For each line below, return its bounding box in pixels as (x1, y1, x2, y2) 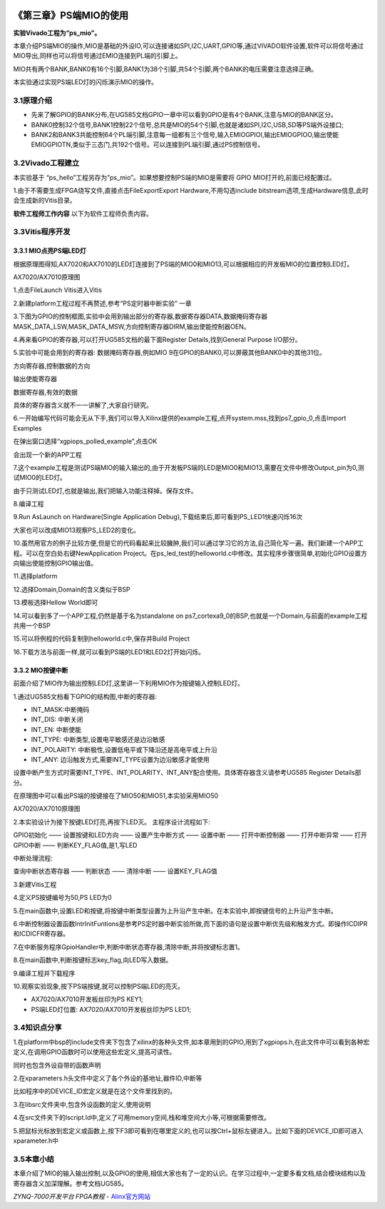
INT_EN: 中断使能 (31, 725, 82, 733)
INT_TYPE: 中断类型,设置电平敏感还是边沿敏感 (31, 736, 165, 744)
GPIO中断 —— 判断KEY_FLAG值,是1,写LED (13, 841, 138, 849)
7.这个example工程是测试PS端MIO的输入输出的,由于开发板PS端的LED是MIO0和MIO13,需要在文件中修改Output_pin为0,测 (13, 463, 365, 471)
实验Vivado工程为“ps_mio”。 (13, 29, 101, 37)
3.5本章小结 (13, 1154, 55, 1164)
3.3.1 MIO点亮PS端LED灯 (13, 246, 87, 255)
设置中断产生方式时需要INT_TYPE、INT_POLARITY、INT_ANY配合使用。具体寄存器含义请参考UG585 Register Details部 (13, 768, 361, 777)
